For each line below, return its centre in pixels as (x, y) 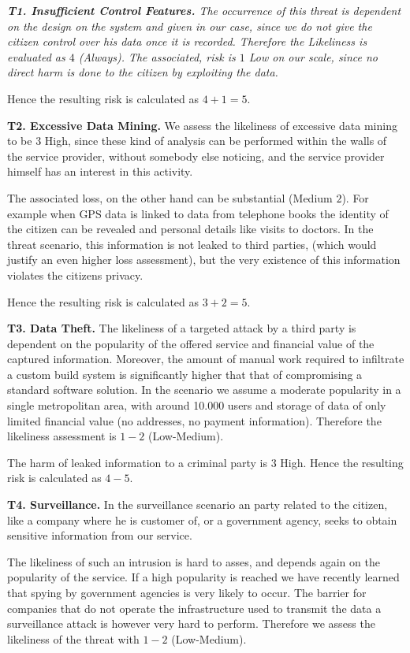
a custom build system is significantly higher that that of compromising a (185, 374)
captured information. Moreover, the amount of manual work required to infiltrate (206, 359)
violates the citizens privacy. (75, 275)
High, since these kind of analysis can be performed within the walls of (216, 141)
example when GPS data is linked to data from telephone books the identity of (198, 213)
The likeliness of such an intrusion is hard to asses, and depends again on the (194, 561)
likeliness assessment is (62, 436)
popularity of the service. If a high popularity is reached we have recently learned (203, 577)
